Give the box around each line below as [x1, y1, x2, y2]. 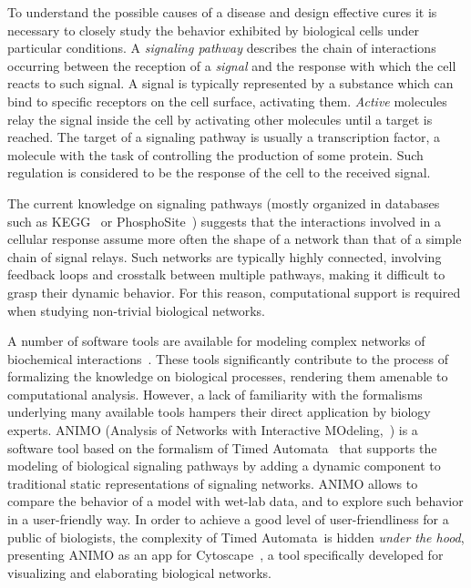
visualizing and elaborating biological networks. [7, 563, 271, 582]
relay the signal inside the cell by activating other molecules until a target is [7, 109, 433, 128]
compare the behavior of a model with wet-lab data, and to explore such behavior [7, 492, 464, 511]
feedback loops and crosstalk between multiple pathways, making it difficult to [7, 265, 445, 284]
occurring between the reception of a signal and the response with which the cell [7, 56, 456, 75]
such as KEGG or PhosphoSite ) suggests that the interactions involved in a [7, 211, 442, 230]
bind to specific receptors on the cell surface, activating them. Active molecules [7, 91, 447, 110]
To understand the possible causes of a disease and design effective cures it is [7, 3, 437, 21]
